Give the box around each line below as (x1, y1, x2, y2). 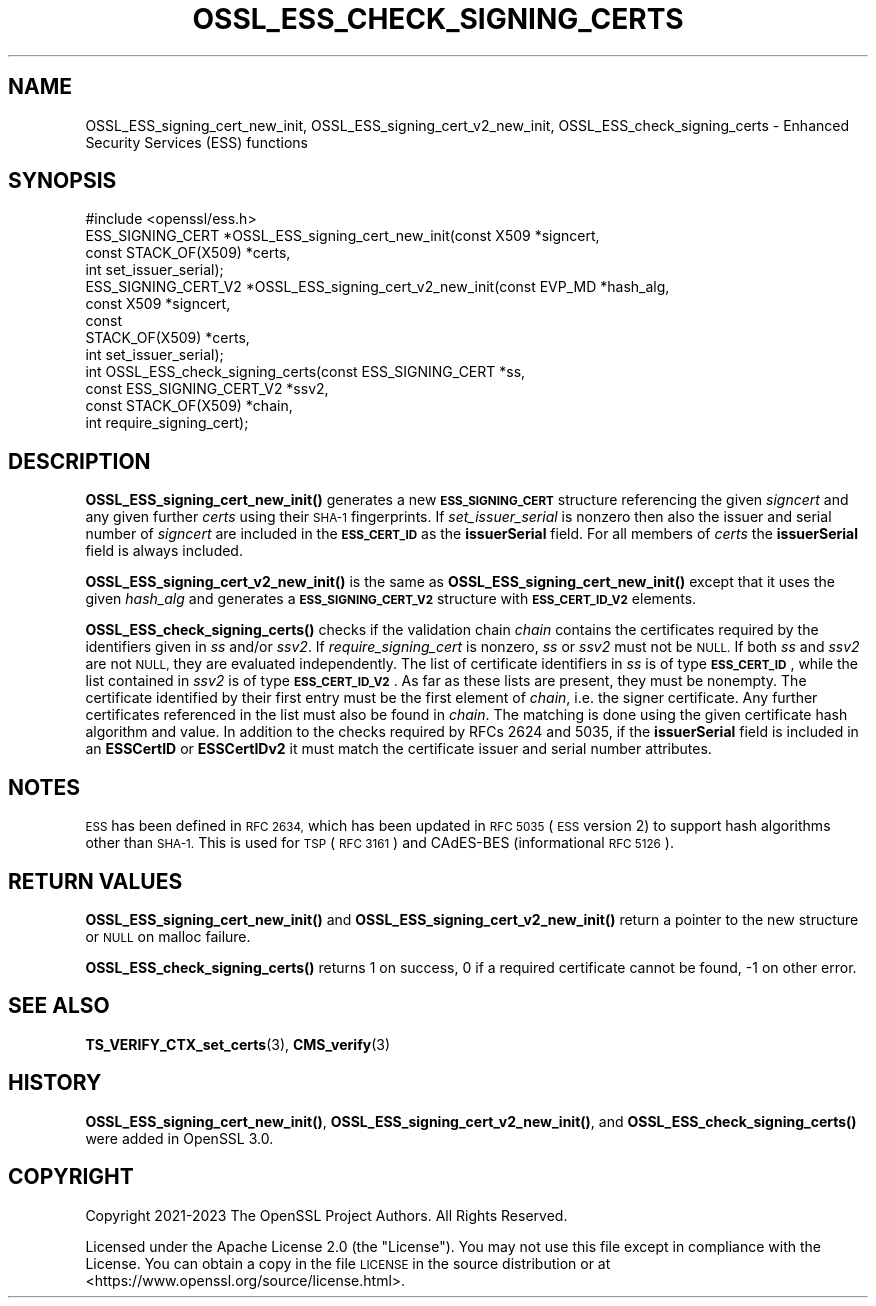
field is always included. (85, 542, 243, 560)
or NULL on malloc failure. (85, 927, 251, 945)
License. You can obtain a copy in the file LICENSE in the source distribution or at (85, 1254, 611, 1272)
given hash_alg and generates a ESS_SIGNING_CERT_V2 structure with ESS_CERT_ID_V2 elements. (85, 590, 697, 608)
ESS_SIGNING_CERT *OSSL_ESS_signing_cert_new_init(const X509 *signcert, (85, 227, 600, 245)
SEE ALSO (8, 993, 110, 1019)
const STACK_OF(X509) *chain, (85, 397, 293, 415)
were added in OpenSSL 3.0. (85, 1129, 274, 1147)
